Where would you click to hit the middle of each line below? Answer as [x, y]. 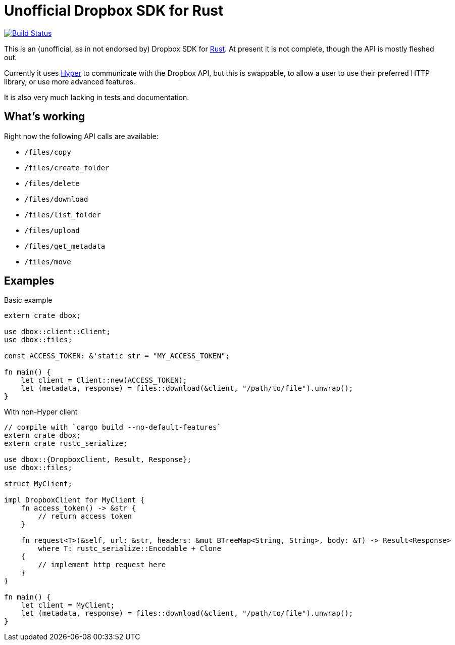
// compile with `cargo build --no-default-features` [113, 427]
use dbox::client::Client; [57, 332]
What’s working [45, 117]
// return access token [85, 516]
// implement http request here [102, 565]
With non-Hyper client [41, 412]
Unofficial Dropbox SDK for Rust [114, 11]
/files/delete [52, 183]
